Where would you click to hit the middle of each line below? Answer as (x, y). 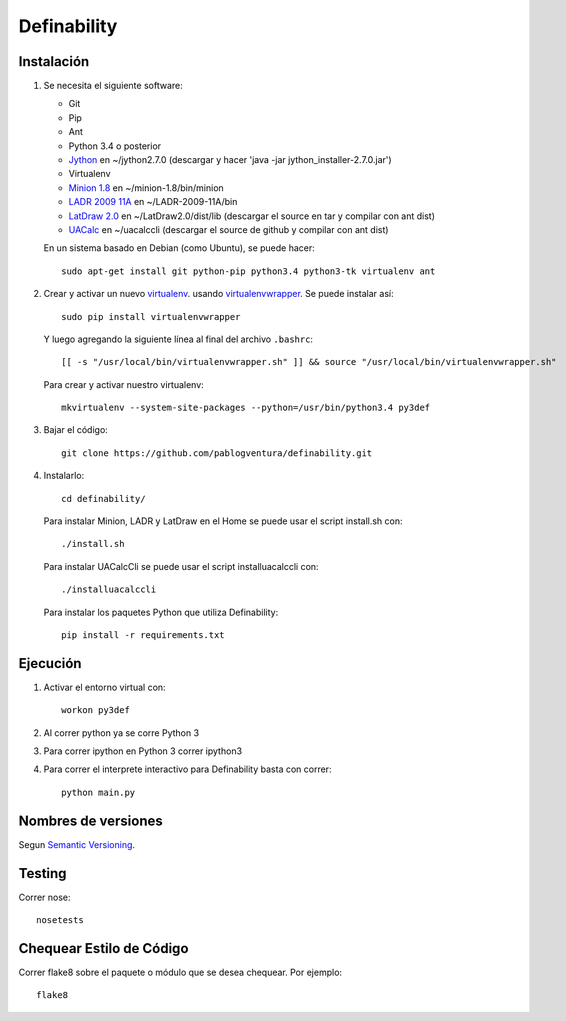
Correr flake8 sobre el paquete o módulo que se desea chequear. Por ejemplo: (180, 972)
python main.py (98, 792)
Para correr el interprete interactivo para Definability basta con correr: (187, 769)
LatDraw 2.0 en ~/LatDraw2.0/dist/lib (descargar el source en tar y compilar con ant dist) (251, 216)
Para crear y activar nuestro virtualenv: (123, 384)
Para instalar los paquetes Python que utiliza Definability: (161, 612)
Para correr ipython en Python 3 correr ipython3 (143, 751)
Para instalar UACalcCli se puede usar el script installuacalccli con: (181, 566)
